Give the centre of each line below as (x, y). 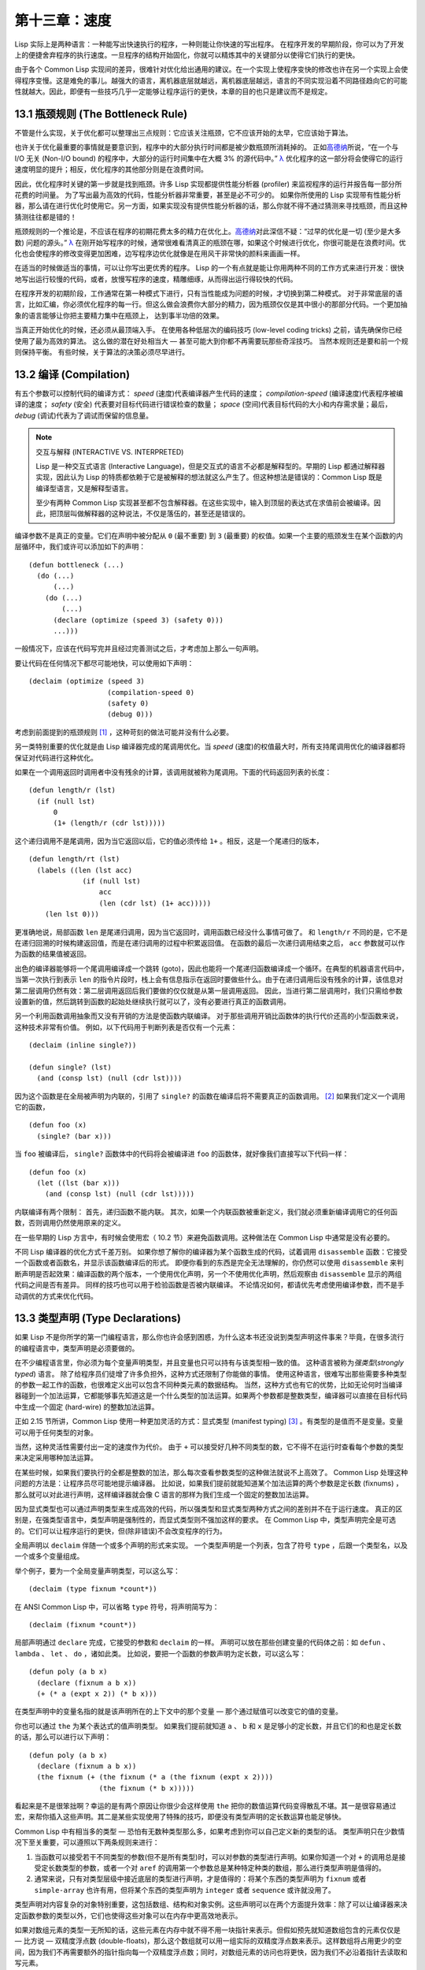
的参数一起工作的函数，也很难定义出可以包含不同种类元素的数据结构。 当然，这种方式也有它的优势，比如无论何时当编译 (209, 1385)
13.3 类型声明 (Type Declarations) (98, 1319)
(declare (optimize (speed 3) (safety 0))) (139, 620)
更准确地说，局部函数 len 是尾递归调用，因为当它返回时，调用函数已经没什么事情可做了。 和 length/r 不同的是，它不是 (211, 932)
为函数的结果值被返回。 (52, 954)
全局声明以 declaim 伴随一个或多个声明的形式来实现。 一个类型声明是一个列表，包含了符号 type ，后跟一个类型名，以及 (211, 1545)
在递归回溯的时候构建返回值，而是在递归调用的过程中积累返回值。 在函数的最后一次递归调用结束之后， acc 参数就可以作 (210, 942)
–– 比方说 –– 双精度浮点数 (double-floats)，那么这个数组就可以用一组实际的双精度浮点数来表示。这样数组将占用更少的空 (208, 1941)
